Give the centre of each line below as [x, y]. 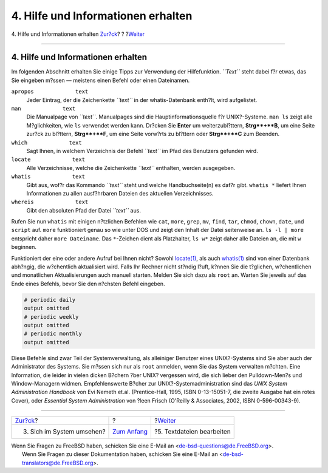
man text [43, 109]
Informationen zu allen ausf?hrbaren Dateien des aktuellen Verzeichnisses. [120, 193]
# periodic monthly [53, 334]
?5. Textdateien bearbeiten [193, 432]
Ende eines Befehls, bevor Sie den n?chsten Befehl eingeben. [88, 284]
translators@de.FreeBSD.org [58, 463]
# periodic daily [50, 300]
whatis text [48, 177]
